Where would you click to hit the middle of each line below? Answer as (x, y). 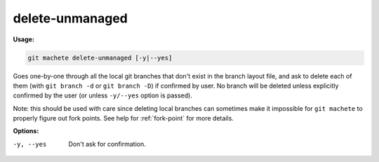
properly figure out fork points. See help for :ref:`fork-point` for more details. (124, 119)
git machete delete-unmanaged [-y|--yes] (100, 58)
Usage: (24, 39)
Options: (26, 131)
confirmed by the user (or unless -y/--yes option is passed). (102, 95)
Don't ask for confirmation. (107, 144)
